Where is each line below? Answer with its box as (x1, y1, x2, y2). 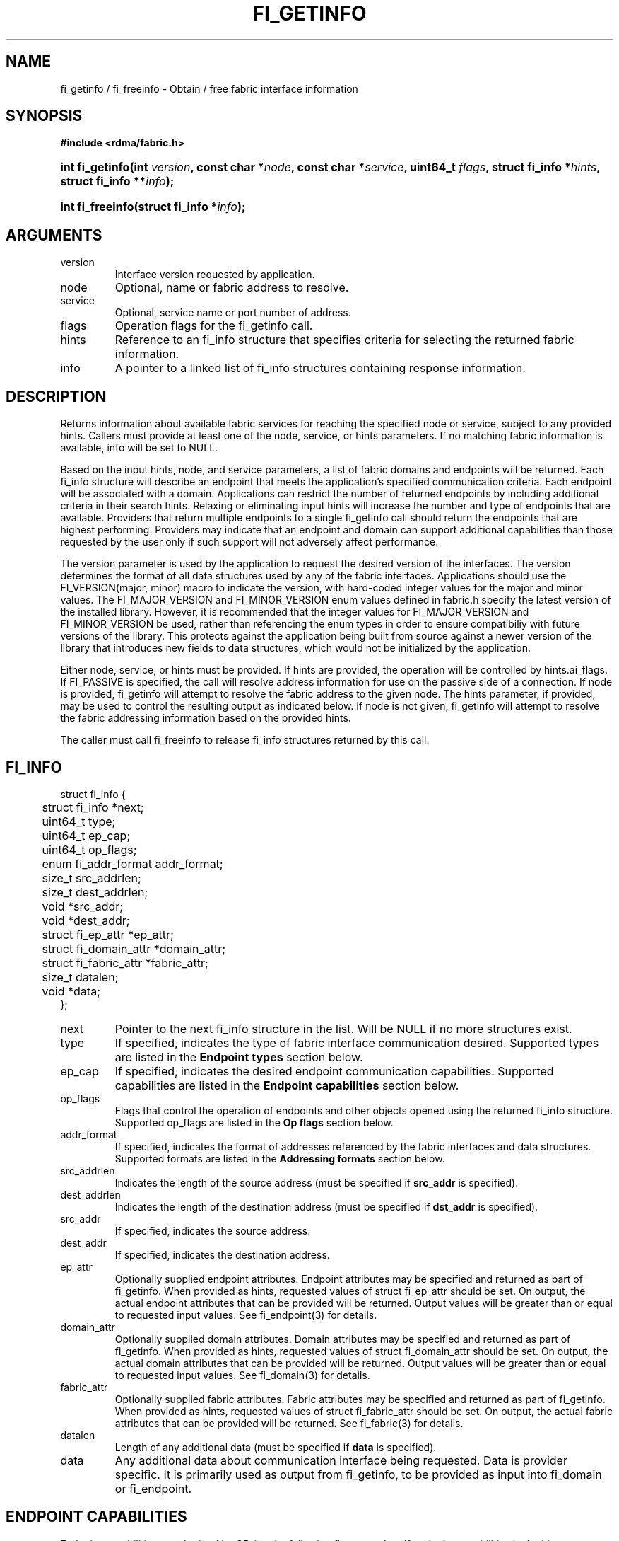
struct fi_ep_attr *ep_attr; (42, 927, 174, 942)
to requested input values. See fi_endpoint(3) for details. (114, 1308, 377, 1321)
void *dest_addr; (42, 913, 130, 928)
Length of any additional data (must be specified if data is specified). (114, 1441, 437, 1453)
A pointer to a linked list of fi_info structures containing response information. (114, 361, 526, 376)
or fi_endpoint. (114, 1481, 192, 1496)
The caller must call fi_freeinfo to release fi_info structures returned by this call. (60, 734, 430, 746)
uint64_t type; (42, 814, 116, 829)
